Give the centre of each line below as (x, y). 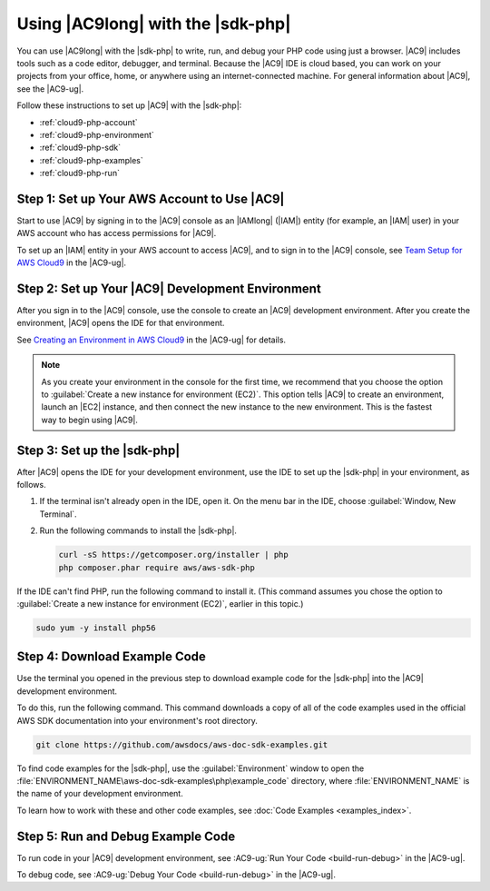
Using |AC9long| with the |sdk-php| (154, 24)
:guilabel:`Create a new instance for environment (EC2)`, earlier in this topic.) (160, 604)
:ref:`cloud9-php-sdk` (80, 148)
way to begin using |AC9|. (89, 420)
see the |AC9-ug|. (50, 89)
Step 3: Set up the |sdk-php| (98, 450)
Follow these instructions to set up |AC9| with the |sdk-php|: (129, 105)
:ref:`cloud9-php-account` (88, 122)
